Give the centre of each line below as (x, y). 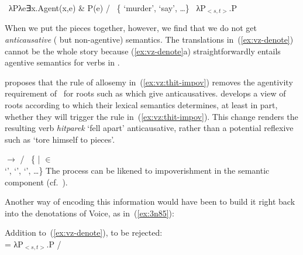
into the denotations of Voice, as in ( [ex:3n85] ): (89, 213)
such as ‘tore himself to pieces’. (60, 139)
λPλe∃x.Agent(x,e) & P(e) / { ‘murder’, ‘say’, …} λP (107, 8)
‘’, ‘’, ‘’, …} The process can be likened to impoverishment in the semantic (137, 170)
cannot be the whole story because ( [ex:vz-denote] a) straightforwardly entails (143, 51)
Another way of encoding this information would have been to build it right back (150, 201)
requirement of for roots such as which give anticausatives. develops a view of (145, 93)
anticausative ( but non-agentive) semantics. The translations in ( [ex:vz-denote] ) (149, 39)
